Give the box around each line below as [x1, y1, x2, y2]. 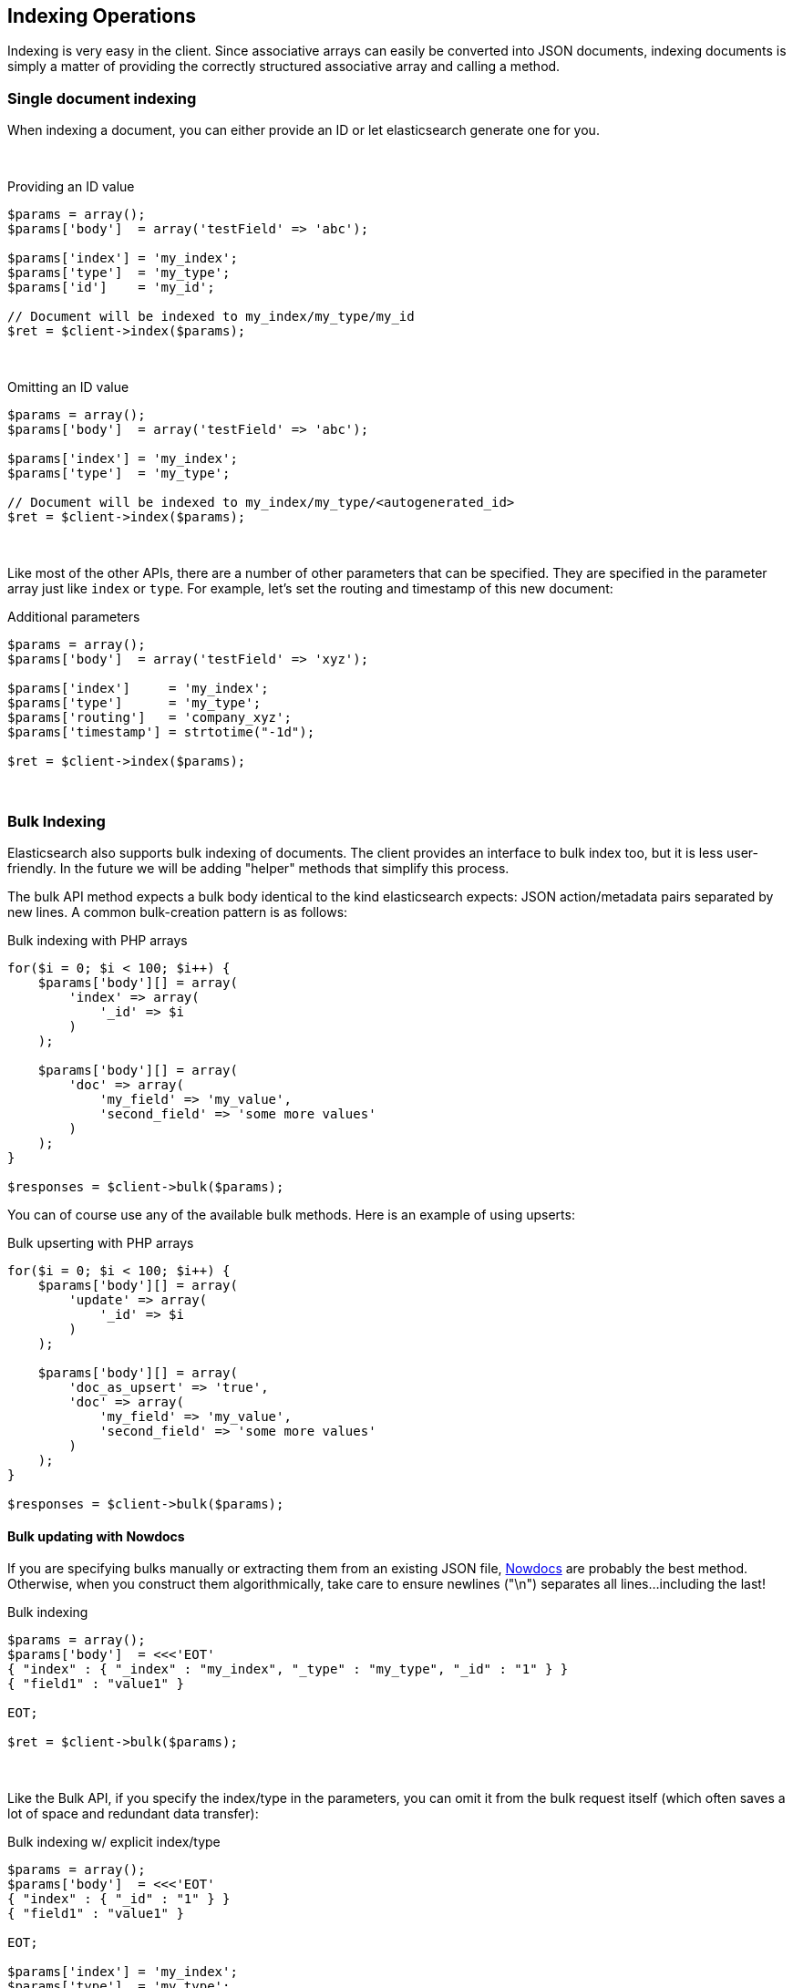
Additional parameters [7, 609, 140, 625]
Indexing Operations [7, 5, 196, 27]
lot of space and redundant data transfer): [7, 1806, 259, 1822]
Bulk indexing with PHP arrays [7, 932, 188, 948]
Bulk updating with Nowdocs [7, 1528, 185, 1544]
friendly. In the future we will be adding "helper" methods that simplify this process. [7, 860, 510, 876]
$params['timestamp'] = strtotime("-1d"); [7, 725, 315, 740]
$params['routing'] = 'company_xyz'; [7, 710, 292, 726]
